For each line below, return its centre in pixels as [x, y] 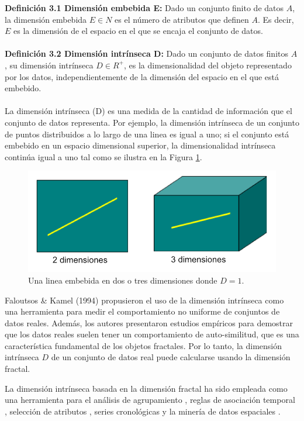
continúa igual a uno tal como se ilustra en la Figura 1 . [103, 156]
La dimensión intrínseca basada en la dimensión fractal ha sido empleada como [146, 388]
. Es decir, [276, 19]
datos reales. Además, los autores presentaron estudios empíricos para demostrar [149, 322]
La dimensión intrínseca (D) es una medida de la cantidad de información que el [148, 111]
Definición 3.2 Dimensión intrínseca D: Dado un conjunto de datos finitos [146, 54]
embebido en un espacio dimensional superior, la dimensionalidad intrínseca [140, 145]
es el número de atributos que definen [182, 19]
